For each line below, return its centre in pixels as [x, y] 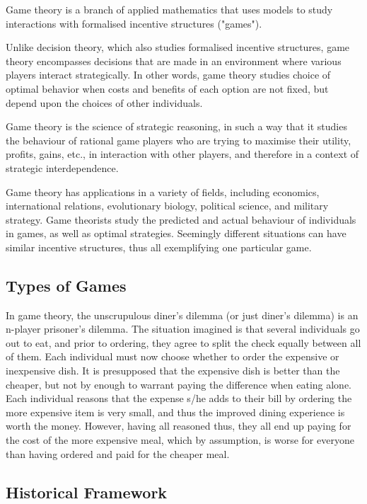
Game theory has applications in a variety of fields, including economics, [163, 191]
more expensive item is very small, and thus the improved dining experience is [175, 412]
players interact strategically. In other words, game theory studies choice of [168, 75]
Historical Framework [87, 492]
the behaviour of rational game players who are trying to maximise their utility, [179, 140]
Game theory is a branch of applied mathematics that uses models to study [169, 9]
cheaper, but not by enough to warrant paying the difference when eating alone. [179, 384]
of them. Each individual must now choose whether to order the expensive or [173, 356]
